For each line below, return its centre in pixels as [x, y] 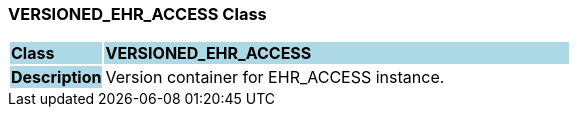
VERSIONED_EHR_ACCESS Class [137, 14]
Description [56, 77]
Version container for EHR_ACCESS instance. [275, 77]
